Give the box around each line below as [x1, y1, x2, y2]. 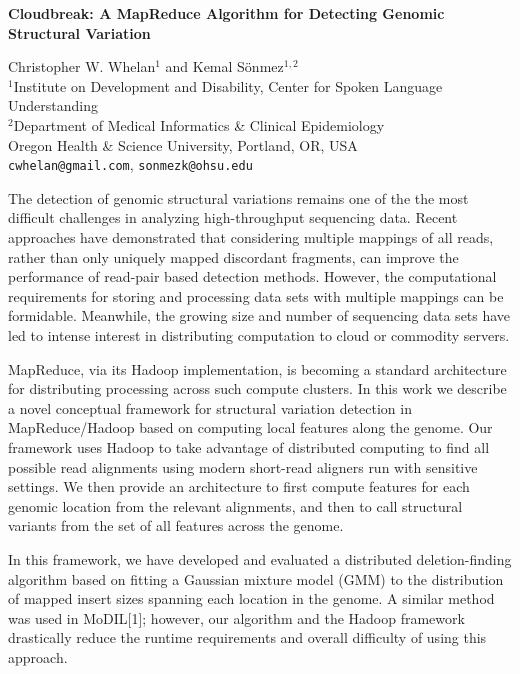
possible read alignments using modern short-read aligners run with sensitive [8, 456, 478, 477]
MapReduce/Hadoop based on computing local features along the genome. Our [8, 417, 493, 438]
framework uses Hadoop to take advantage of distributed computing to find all [8, 436, 490, 457]
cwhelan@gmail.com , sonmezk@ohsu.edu [8, 154, 253, 175]
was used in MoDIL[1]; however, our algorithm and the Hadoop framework [8, 607, 465, 628]
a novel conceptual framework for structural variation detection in [8, 397, 412, 418]
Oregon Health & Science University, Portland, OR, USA [8, 134, 358, 155]
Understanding [8, 95, 98, 116]
